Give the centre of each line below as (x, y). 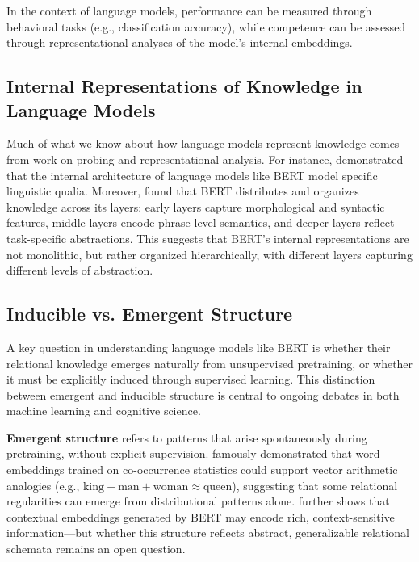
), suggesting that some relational (315, 485)
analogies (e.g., (43, 485)
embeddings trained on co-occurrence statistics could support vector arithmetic (202, 470)
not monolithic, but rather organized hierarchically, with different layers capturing (209, 254)
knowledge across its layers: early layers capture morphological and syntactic (196, 206)
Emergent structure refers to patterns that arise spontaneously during (187, 437)
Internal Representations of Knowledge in (184, 86)
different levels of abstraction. (80, 270)
